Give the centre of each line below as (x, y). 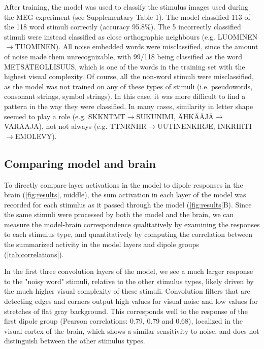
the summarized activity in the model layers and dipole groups (102, 244)
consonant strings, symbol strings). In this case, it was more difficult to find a (125, 96)
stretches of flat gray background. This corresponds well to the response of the (126, 311)
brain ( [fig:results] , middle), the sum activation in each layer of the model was (125, 195)
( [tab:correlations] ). (34, 254)
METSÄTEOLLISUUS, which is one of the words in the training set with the (125, 66)
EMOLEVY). (36, 136)
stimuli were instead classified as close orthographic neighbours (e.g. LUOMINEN (131, 36)
